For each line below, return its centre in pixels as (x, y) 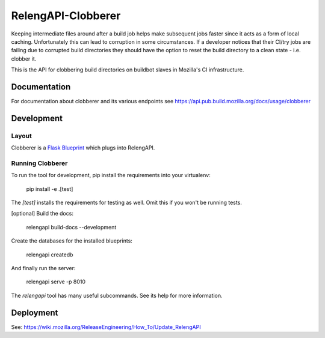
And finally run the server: (43, 268)
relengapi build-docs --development (71, 227)
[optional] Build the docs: (42, 214)
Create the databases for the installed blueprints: (72, 241)
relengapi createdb (50, 255)
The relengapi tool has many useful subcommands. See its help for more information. (117, 295)
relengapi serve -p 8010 (56, 282)
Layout (22, 136)
